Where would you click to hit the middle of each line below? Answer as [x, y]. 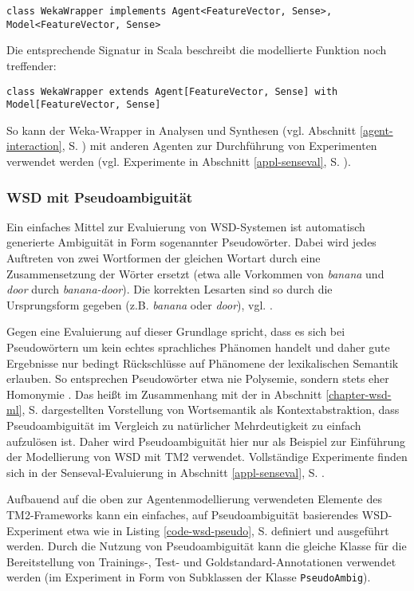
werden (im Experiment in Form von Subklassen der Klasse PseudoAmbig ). [189, 577]
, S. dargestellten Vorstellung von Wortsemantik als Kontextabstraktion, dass [211, 410]
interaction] [34, 146]
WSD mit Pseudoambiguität [100, 197]
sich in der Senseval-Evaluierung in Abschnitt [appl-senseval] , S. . [166, 472]
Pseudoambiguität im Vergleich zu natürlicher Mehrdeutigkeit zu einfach [184, 425]
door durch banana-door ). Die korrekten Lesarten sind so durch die [170, 289]
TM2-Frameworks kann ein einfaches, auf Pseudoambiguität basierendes [183, 514]
